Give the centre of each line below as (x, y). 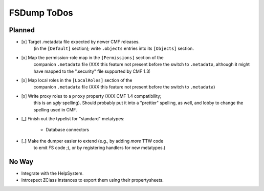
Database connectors (67, 130)
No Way (21, 161)
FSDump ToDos (41, 13)
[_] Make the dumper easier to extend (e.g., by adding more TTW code (92, 141)
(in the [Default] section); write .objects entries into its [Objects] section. (114, 48)
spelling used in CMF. (55, 109)
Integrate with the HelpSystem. (53, 173)
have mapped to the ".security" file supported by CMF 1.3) (92, 71)
